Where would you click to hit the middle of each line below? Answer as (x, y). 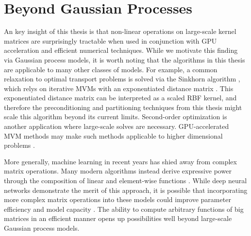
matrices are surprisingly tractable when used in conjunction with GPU (110, 40)
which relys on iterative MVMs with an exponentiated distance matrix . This (119, 88)
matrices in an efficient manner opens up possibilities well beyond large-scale (118, 218)
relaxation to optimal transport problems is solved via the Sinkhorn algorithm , (122, 79)
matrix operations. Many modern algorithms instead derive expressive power (118, 171)
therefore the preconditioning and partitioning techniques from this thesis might (123, 107)
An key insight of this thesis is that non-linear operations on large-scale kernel (120, 31)
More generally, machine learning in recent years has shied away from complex (120, 161)
